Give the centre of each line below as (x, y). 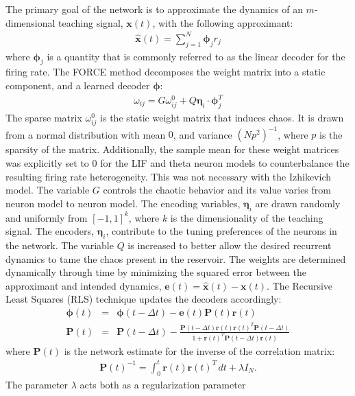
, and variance (203, 134)
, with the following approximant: (223, 22)
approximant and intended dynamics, (84, 285)
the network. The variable (60, 245)
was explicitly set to (47, 163)
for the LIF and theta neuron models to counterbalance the (225, 163)
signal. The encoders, (50, 231)
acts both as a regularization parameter (163, 384)
